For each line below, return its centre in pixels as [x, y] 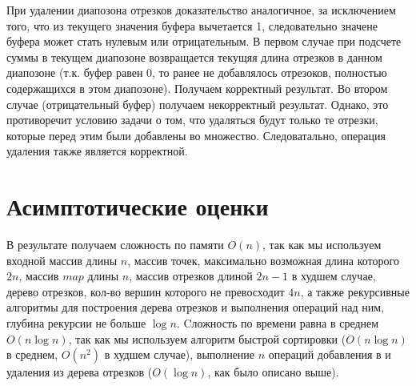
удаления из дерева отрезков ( [80, 372]
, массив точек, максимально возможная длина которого [263, 260]
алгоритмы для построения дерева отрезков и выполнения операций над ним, [196, 307]
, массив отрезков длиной [191, 276]
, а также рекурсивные [355, 291]
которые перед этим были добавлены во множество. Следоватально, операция [196, 135]
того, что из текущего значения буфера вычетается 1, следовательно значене [192, 25]
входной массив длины [62, 260]
